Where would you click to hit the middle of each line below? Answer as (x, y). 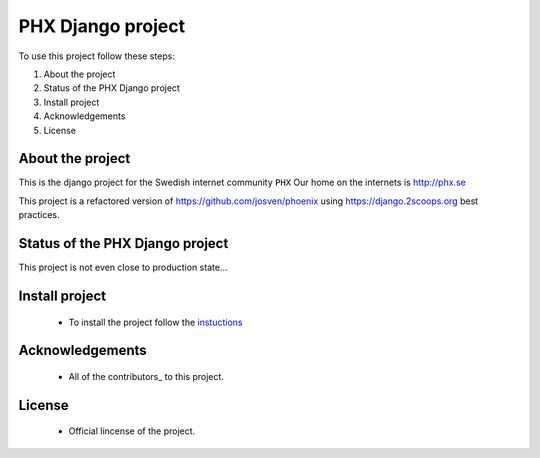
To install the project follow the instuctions (155, 322)
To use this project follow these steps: (96, 56)
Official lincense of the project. (132, 431)
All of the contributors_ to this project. (146, 376)
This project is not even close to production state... (123, 267)
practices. (39, 215)
